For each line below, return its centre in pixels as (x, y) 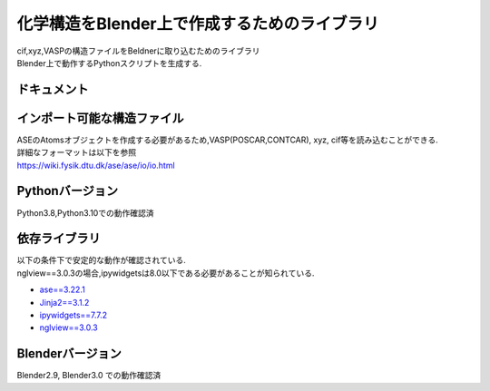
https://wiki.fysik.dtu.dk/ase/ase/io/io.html (96, 165)
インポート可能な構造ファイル (100, 118)
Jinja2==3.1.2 (64, 302)
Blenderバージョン (69, 354)
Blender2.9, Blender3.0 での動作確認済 (89, 376)
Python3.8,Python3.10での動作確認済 (85, 212)
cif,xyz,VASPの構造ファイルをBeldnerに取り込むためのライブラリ (138, 51)
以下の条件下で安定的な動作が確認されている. (101, 260)
